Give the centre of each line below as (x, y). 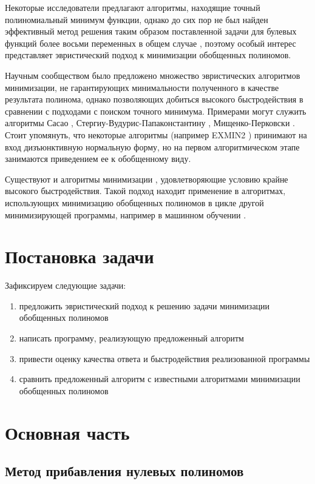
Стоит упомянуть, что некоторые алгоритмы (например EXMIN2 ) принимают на (156, 134)
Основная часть (67, 432)
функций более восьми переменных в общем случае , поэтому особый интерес (151, 43)
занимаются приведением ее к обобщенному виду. (98, 159)
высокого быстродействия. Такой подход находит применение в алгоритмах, (145, 191)
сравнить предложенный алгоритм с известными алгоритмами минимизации (160, 379)
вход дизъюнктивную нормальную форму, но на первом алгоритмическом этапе (152, 146)
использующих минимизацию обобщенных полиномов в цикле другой (134, 202)
